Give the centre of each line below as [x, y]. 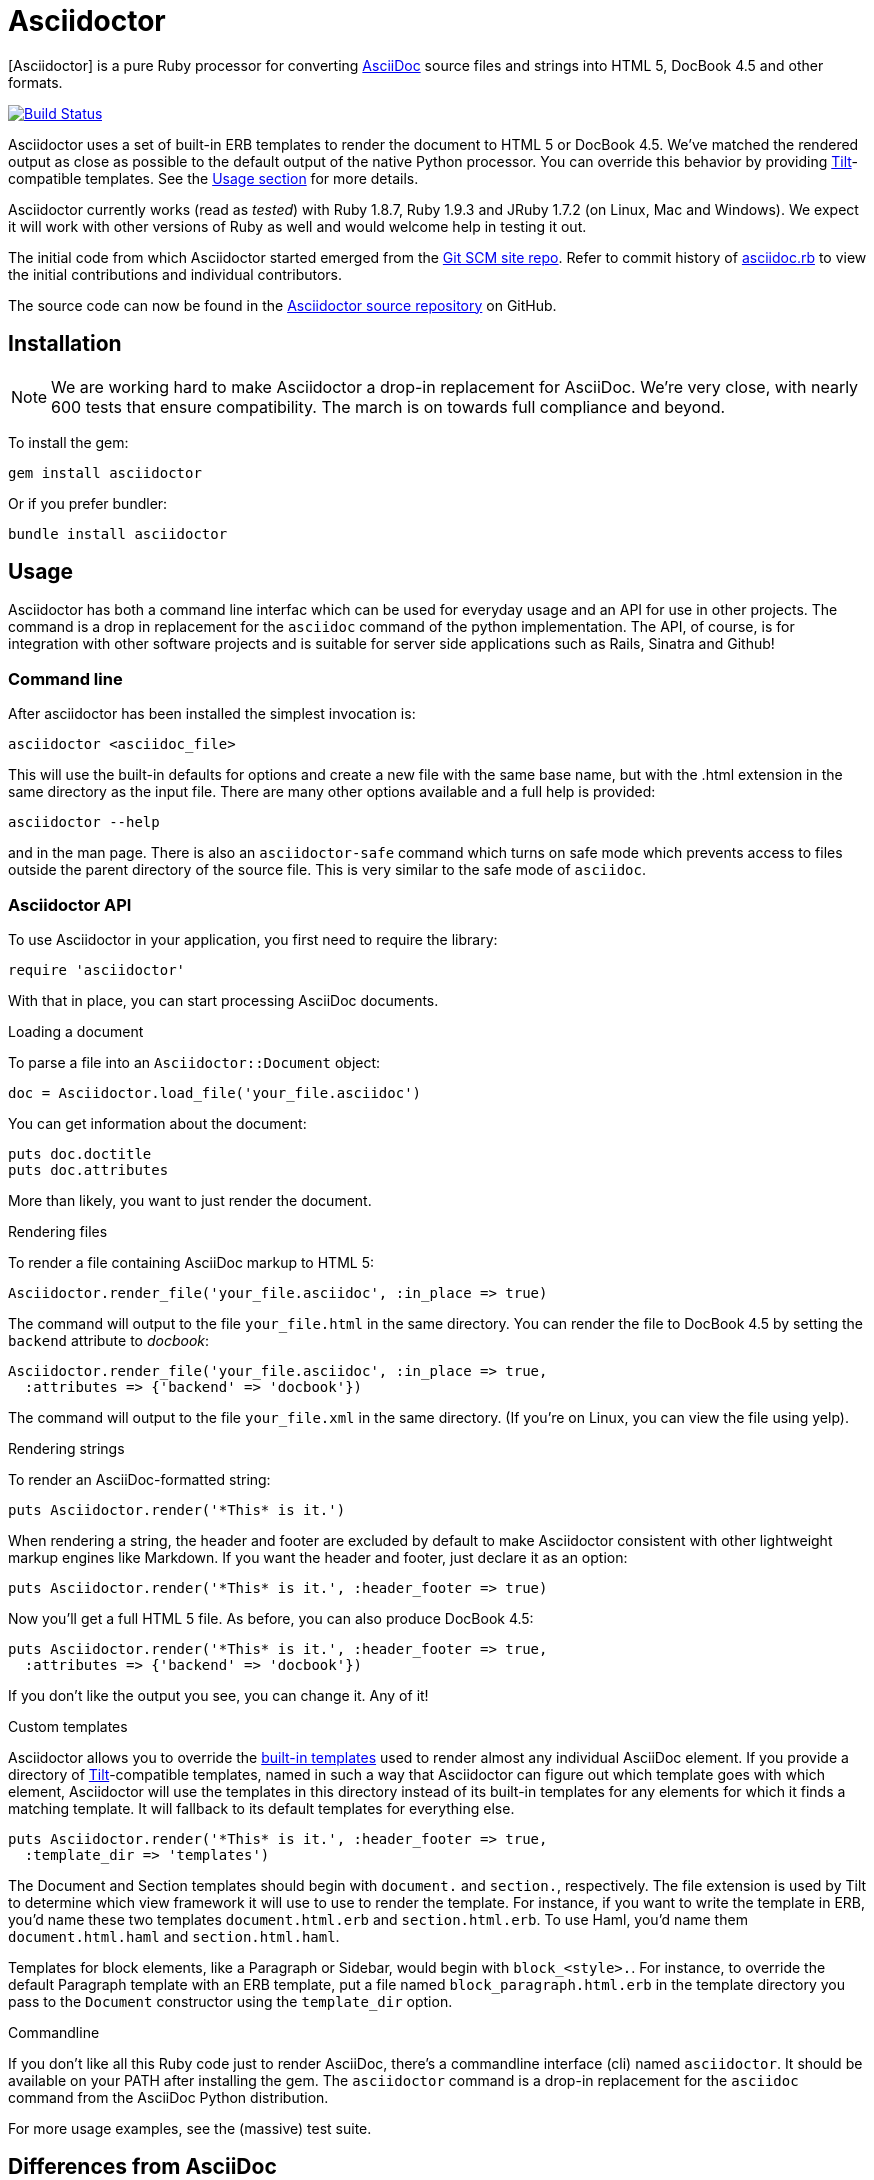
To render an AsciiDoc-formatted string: [139, 1479]
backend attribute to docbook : [109, 1340]
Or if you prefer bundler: [88, 503]
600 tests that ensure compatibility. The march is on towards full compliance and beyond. [388, 406]
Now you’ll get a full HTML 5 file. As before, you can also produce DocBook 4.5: [271, 1618]
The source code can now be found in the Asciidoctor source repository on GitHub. [282, 305]
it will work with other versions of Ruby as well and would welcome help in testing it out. [297, 226]
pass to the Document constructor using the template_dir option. [230, 2001]
